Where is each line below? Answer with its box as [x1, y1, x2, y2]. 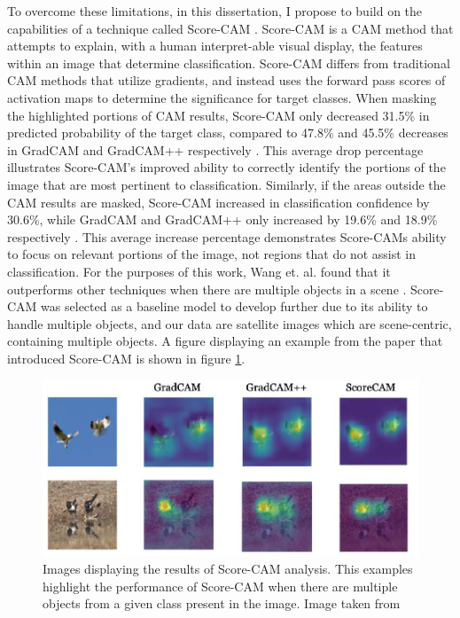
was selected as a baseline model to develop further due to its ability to [41, 297, 428, 316]
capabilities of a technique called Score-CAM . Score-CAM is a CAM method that [7, 19, 454, 37]
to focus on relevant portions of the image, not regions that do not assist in [7, 245, 417, 263]
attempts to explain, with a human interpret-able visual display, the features [7, 36, 423, 55]
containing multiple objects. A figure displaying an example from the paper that [7, 332, 443, 350]
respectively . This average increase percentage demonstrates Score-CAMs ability [7, 227, 447, 246]
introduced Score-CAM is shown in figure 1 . [7, 348, 246, 367]
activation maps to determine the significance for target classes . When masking [7, 88, 437, 106]
